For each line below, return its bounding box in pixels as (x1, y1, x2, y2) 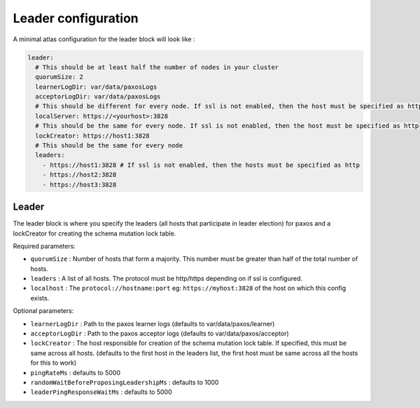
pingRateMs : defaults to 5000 (30, 368, 120, 377)
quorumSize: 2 (35, 73, 84, 81)
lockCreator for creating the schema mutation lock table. (13, 229, 176, 238)
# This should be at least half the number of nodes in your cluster (35, 63, 279, 71)
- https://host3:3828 (42, 180, 117, 189)
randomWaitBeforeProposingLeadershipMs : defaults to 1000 (30, 378, 219, 386)
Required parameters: (13, 242, 76, 250)
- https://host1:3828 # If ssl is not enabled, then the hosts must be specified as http (42, 161, 360, 169)
